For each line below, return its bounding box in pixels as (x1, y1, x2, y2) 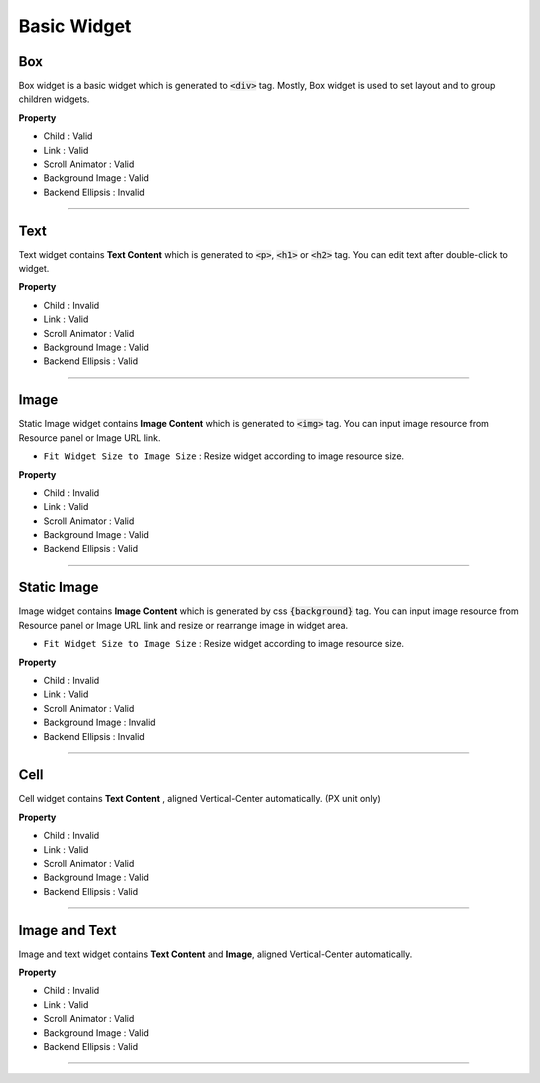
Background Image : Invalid (43, 716, 156, 729)
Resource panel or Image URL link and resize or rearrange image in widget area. (18, 619, 349, 631)
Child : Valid (43, 130, 93, 142)
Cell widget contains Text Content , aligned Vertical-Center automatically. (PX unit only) (18, 793, 382, 805)
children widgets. (18, 93, 90, 105)
